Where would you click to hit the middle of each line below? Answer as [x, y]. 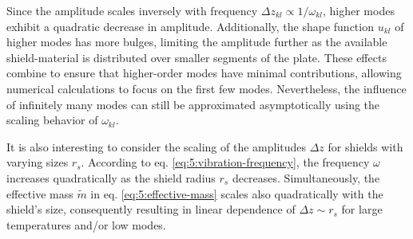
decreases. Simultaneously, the [306, 177]
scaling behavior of [52, 120]
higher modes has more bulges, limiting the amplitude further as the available [197, 42]
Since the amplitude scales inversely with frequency [132, 10]
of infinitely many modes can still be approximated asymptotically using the [193, 104]
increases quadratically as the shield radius [111, 177]
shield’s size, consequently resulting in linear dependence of [151, 209]
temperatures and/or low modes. [86, 224]
